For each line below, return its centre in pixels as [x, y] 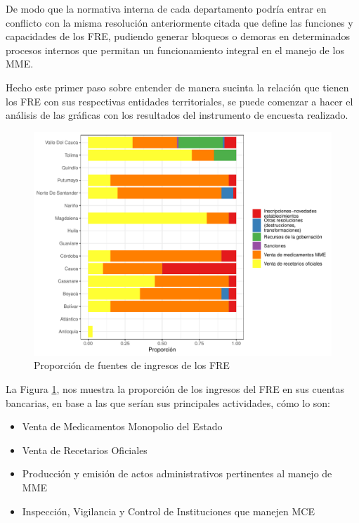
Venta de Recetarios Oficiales [85, 450]
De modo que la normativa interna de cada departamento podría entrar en [166, 8]
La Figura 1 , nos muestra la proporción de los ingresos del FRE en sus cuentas [175, 388]
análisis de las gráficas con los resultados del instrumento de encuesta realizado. [177, 115]
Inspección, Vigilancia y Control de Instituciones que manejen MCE [168, 511]
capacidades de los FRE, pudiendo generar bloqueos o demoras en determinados [178, 36]
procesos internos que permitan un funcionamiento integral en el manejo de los [175, 50]
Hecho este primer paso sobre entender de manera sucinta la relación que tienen [177, 87]
